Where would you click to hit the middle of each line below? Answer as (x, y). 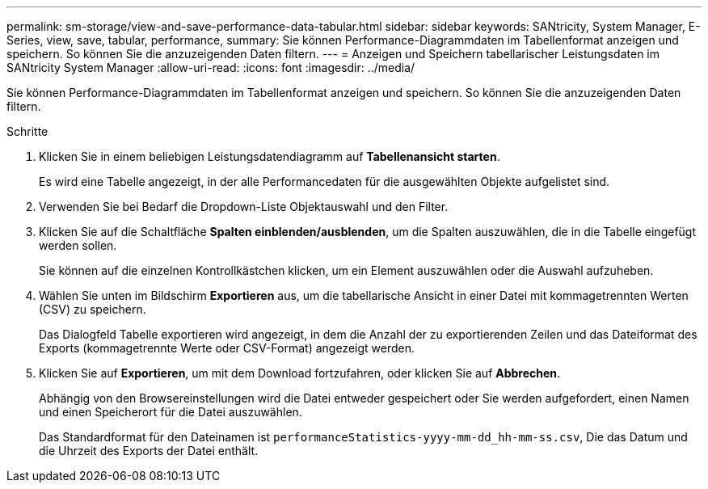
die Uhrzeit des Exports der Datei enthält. (149, 451)
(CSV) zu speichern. (93, 309)
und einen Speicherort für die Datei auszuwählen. (171, 412)
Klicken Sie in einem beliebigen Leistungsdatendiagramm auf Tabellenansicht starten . (270, 156)
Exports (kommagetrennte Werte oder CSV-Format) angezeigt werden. (227, 348)
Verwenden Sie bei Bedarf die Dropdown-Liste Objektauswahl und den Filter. (244, 207)
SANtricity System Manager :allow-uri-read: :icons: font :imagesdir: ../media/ (211, 67)
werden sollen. (78, 245)
